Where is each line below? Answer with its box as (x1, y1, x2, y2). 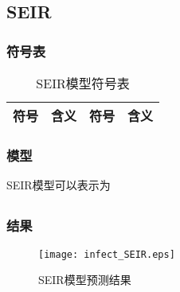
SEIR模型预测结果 (38, 271, 131, 288)
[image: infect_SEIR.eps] (38, 248, 175, 260)
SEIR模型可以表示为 (6, 177, 111, 193)
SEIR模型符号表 (36, 74, 130, 92)
